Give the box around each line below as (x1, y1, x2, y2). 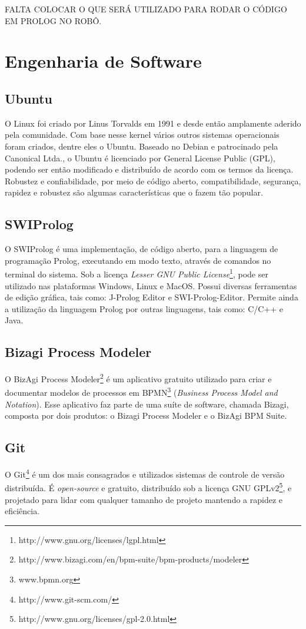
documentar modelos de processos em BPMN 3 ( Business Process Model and (5, 385, 278, 399)
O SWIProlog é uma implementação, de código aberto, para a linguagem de (5, 243, 278, 255)
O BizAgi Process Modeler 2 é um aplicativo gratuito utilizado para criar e (5, 371, 272, 385)
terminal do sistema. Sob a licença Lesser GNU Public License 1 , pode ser (5, 266, 268, 280)
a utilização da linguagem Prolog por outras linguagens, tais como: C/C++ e (5, 302, 284, 314)
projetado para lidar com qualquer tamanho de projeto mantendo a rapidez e (5, 493, 282, 505)
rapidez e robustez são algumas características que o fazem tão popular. (5, 186, 263, 198)
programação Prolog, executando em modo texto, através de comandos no (5, 254, 271, 266)
